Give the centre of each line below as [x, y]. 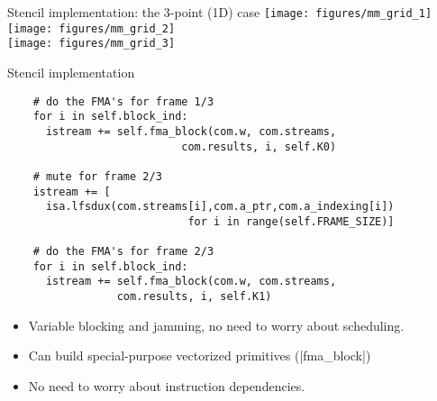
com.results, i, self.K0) [259, 146]
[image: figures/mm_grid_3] [91, 44]
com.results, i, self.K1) [194, 297]
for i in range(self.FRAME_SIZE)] [291, 221]
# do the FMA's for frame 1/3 [123, 101]
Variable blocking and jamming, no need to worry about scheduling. [216, 325]
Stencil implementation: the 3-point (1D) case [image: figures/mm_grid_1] [220, 12]
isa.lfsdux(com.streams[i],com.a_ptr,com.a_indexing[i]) [220, 207]
